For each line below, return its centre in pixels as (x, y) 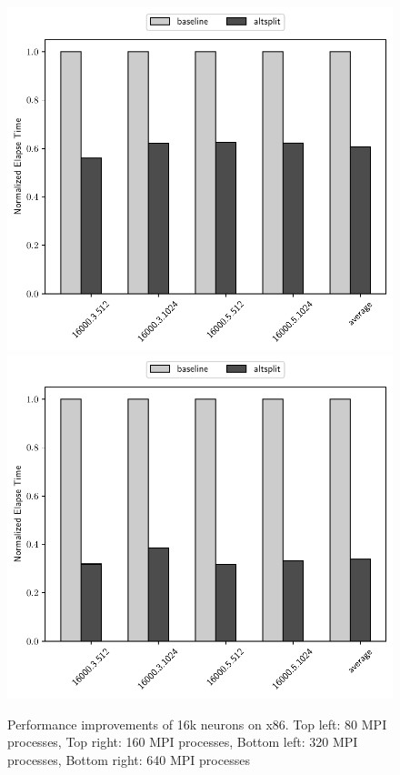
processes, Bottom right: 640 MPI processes (129, 759)
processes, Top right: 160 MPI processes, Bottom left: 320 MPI (183, 742)
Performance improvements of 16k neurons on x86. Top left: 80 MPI (197, 724)
